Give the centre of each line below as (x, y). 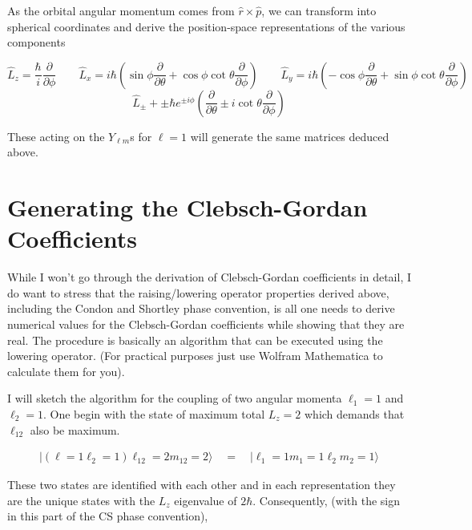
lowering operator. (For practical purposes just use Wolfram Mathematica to (195, 356)
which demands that (354, 414)
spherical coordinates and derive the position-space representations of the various (206, 26)
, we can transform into (319, 10)
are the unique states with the (81, 500)
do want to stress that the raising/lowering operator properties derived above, (198, 292)
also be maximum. (75, 429)
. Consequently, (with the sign (326, 500)
